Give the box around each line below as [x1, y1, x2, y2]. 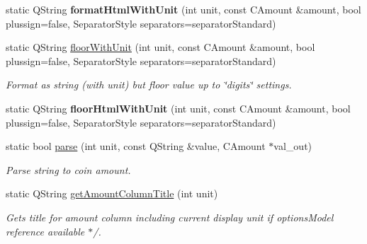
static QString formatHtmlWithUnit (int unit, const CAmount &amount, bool [6, 2, 361, 16]
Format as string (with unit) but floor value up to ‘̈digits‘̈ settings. [6, 77, 292, 92]
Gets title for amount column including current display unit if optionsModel [6, 209, 334, 224]
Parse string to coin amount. [6, 162, 131, 177]
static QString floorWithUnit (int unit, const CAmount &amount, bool [6, 40, 315, 54]
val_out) [273, 139, 312, 153]
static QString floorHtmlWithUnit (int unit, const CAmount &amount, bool [6, 100, 351, 115]
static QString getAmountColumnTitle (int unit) [6, 186, 218, 201]
